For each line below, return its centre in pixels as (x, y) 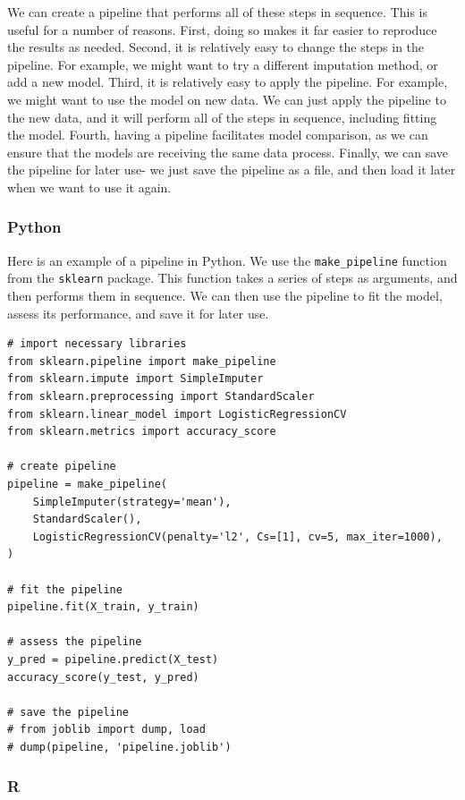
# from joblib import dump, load (106, 730)
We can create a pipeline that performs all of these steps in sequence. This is (217, 12)
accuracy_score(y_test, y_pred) (103, 677)
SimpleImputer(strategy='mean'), (132, 502)
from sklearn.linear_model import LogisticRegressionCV (177, 414)
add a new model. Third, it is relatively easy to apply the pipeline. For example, (228, 82)
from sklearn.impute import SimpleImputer (135, 379)
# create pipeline (62, 467)
